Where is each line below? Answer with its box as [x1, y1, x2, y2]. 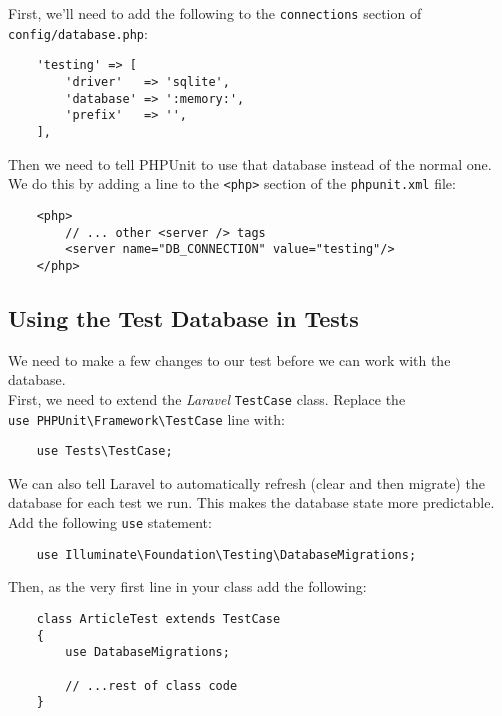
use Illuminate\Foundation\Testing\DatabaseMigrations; [36, 547, 417, 562]
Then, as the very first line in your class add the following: [8, 576, 367, 597]
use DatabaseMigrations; [65, 645, 230, 660]
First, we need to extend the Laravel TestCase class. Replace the [8, 388, 406, 409]
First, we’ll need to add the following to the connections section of [8, 3, 422, 23]
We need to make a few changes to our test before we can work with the [8, 349, 451, 370]
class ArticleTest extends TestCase [36, 611, 281, 626]
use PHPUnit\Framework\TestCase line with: [8, 408, 285, 429]
